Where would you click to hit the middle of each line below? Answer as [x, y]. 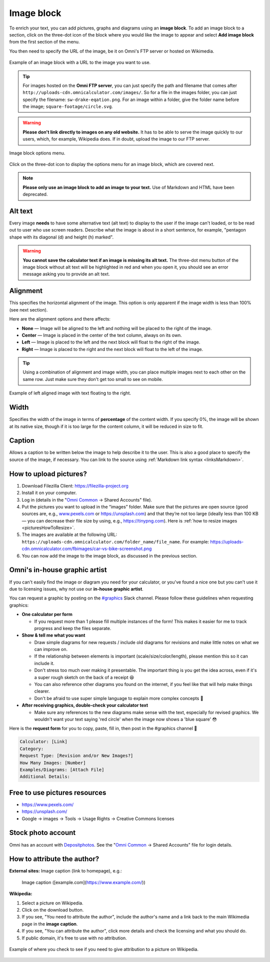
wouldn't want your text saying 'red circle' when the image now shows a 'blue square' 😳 [125, 719]
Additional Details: [45, 777]
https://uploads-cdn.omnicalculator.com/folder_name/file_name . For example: [115, 541]
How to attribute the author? [54, 859]
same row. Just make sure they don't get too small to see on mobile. [93, 379]
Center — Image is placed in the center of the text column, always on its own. [102, 335]
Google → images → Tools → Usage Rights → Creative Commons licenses [98, 818]
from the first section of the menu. [44, 42]
